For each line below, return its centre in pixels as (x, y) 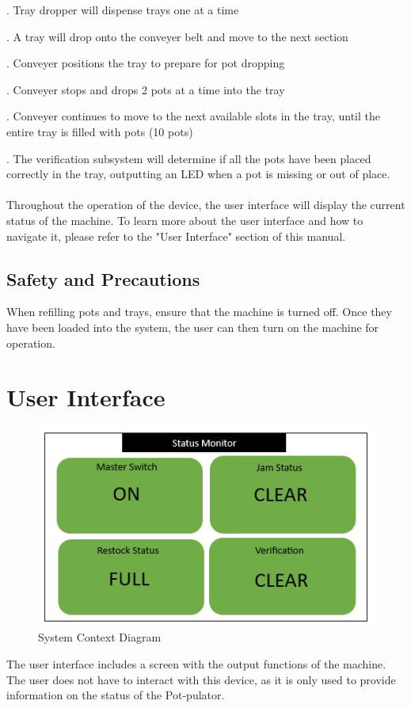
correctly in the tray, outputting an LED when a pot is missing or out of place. (198, 174)
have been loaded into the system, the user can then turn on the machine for (193, 327)
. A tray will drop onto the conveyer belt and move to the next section (177, 36)
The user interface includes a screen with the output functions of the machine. (196, 664)
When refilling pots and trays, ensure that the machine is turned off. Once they (199, 312)
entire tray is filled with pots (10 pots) (100, 131)
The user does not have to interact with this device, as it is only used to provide (201, 679)
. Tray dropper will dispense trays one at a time (123, 10)
